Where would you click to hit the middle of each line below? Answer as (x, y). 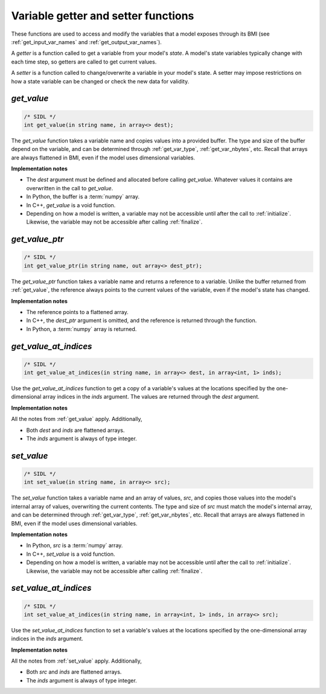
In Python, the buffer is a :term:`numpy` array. (83, 197)
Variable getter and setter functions (103, 16)
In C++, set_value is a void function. (71, 554)
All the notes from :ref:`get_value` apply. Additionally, (77, 419)
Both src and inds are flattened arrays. (74, 672)
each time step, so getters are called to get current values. (84, 62)
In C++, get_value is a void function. (71, 205)
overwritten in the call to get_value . (70, 188)
